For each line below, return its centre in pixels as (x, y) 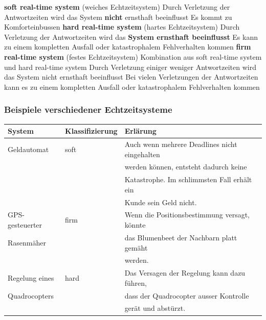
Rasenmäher (27, 242)
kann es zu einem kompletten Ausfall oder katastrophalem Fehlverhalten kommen (132, 87)
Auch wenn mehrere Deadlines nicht (181, 144)
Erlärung (140, 131)
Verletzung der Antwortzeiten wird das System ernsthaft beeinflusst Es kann (131, 36)
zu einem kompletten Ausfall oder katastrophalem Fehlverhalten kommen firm (128, 47)
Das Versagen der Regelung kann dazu (185, 273)
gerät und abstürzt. (155, 308)
